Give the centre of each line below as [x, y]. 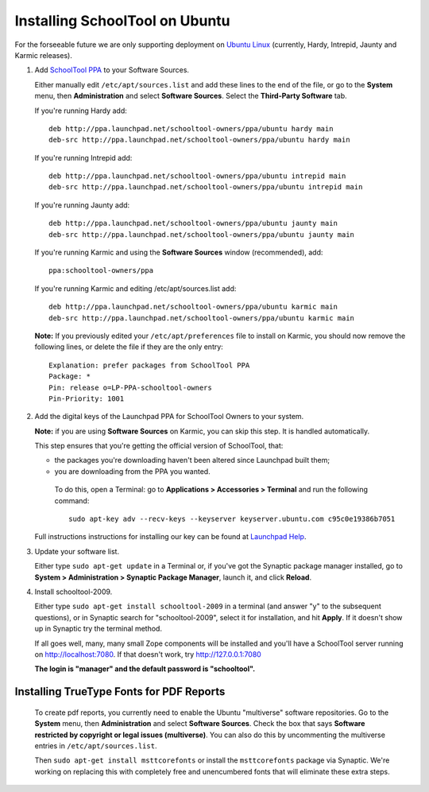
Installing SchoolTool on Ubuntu [122, 21]
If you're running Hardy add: [81, 111]
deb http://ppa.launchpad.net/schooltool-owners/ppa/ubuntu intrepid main [197, 176]
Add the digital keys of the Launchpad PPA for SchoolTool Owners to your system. [169, 417]
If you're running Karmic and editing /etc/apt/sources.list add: [135, 288]
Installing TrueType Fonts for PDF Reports [120, 692]
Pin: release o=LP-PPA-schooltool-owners [130, 387]
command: [72, 500]
